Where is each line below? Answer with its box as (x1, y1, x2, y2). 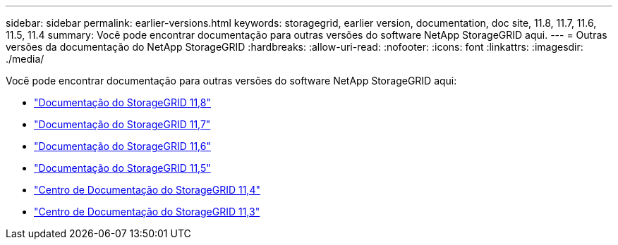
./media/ (6, 53, 44, 65)
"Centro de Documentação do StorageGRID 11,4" (34, 184, 260, 196)
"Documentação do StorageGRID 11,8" (34, 96, 211, 108)
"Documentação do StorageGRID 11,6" (34, 140, 211, 152)
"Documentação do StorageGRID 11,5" (34, 162, 211, 174)
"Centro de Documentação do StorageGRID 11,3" (34, 206, 260, 218)
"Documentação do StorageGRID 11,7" (34, 118, 211, 130)
